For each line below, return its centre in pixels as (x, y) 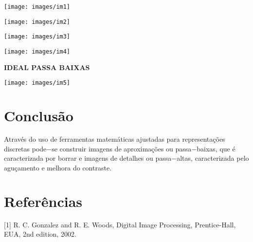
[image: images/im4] (37, 51)
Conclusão (39, 116)
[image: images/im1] (37, 7)
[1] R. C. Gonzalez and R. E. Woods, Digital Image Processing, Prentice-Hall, (120, 224)
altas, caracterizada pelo (213, 158)
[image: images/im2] (37, 22)
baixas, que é (216, 148)
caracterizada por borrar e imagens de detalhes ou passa (88, 158)
